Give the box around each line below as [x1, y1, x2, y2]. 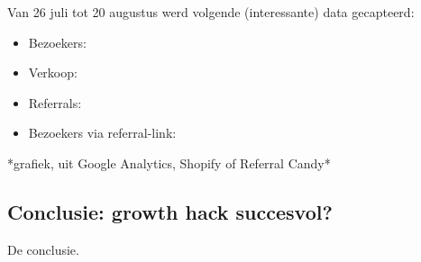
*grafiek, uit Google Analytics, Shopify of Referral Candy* [7, 153, 331, 172]
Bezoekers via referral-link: [28, 123, 177, 142]
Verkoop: [28, 63, 78, 82]
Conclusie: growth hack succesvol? [7, 197, 333, 225]
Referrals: [28, 93, 82, 112]
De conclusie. [7, 239, 79, 258]
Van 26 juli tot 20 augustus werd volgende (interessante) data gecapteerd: [7, 3, 415, 21]
